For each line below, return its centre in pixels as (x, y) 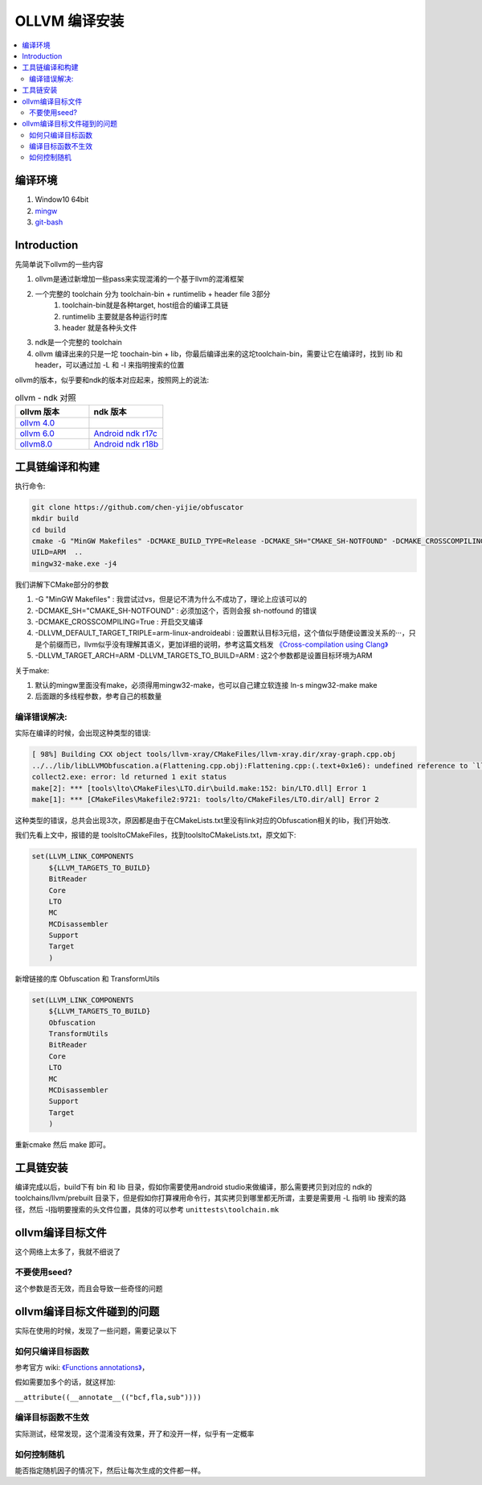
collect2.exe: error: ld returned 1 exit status (129, 777)
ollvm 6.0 (37, 434)
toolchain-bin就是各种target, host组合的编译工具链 (145, 305)
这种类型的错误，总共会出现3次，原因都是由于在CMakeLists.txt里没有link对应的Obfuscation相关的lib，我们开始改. (203, 820)
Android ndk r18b (126, 444)
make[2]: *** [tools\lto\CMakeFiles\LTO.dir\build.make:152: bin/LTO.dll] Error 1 (199, 788)
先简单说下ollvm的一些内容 (59, 265)
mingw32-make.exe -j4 (74, 564)
